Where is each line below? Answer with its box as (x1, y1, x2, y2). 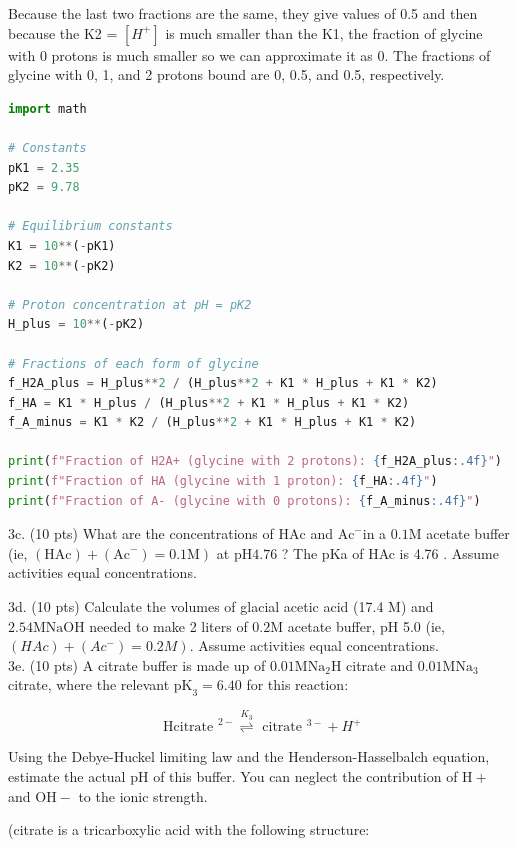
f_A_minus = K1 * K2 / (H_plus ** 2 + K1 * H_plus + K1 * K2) (8, 415, 417, 430)
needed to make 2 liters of (89, 615, 248, 636)
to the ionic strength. (78, 785, 208, 806)
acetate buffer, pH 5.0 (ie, (287, 615, 445, 636)
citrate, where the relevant (8, 674, 170, 695)
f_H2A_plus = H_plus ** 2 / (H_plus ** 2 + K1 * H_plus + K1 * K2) (8, 376, 438, 391)
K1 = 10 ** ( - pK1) (8, 238, 116, 253)
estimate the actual (8, 766, 126, 786)
